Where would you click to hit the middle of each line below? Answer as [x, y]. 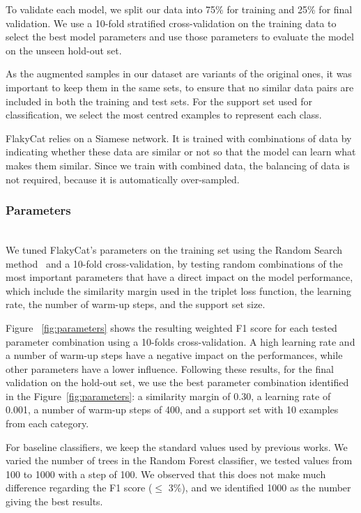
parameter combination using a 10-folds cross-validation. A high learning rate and [180, 341]
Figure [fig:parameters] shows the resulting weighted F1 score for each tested [171, 327]
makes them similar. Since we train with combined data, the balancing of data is [178, 165]
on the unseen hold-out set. [64, 50]
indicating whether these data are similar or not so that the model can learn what [181, 152]
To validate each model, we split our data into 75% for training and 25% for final [179, 9]
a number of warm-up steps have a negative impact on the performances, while [174, 355]
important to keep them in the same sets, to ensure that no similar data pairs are [180, 87]
